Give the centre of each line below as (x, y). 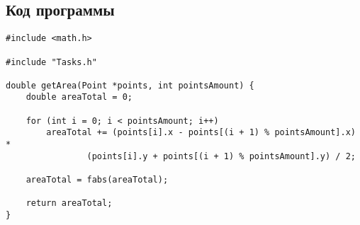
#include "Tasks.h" (51, 62)
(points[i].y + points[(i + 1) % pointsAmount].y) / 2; (221, 156)
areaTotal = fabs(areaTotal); (97, 180)
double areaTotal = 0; (79, 97)
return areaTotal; (69, 203)
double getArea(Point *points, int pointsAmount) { (130, 85)
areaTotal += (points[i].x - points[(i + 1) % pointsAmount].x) (201, 133)
